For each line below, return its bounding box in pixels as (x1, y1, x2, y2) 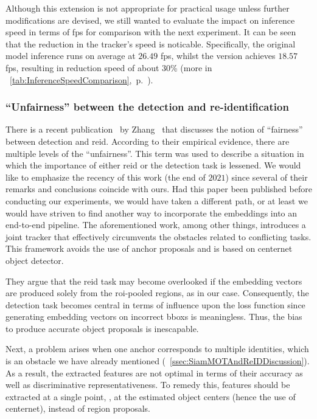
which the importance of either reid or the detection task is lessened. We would (5, 159, 301, 171)
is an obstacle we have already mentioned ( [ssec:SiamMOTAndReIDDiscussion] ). (5, 355, 310, 367)
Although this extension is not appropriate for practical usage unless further (5, 2, 290, 14)
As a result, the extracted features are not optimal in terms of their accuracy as (5, 366, 303, 379)
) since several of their (225, 170, 308, 183)
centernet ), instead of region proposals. (5, 402, 150, 415)
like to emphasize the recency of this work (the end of (5, 170, 206, 183)
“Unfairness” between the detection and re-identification (5, 99, 289, 114)
